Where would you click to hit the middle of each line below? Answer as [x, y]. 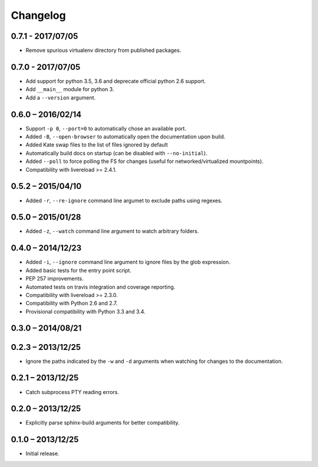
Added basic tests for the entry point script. [79, 270]
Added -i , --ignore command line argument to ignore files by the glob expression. [128, 262]
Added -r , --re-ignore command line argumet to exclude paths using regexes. [124, 201]
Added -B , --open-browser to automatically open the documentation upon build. [125, 137]
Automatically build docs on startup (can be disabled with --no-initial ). [116, 153]
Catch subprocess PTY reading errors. [72, 392]
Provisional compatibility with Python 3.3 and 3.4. [85, 311]
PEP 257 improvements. [54, 279]
